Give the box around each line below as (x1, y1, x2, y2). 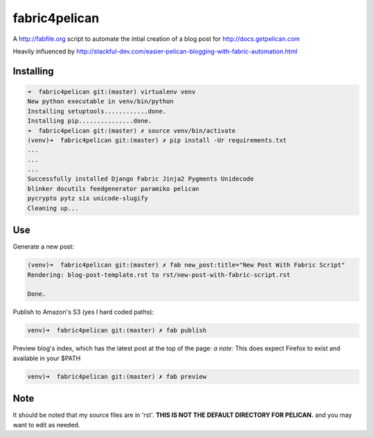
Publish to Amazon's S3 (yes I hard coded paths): (12, 308, 154, 316)
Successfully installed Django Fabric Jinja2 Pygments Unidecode (27, 175, 254, 183)
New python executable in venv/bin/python (27, 98, 174, 105)
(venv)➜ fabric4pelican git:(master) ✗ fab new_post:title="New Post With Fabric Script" (27, 261, 346, 269)
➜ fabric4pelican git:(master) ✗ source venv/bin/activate (27, 127, 236, 134)
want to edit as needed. (12, 420, 80, 429)
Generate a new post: (12, 242, 75, 251)
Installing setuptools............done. (27, 107, 166, 115)
